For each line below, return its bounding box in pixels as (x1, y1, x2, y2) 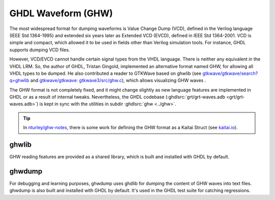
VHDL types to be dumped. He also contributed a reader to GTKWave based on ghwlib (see (9, 70, 202, 76)
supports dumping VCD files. (9, 46, 70, 53)
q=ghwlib (9, 77, 30, 83)
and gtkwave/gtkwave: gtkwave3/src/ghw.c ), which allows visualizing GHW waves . (30, 77, 206, 83)
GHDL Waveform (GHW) (9, 8, 113, 19)
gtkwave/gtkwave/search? (202, 70, 258, 76)
